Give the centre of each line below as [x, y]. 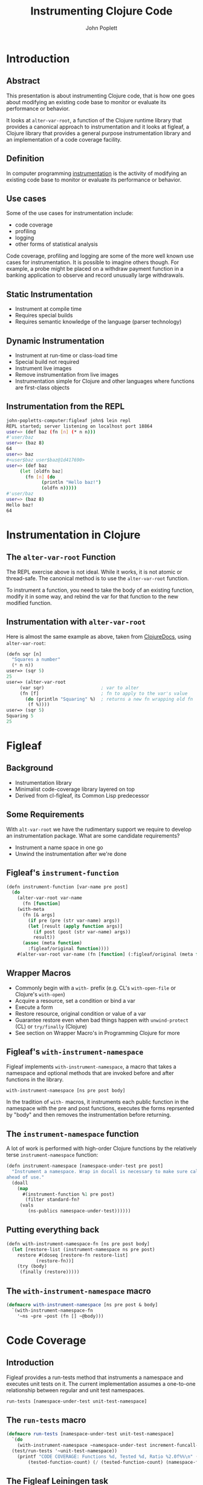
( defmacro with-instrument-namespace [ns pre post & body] [82, 1305]
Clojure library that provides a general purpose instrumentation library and [99, 133]
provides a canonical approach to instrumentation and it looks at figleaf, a [98, 127]
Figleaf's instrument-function [63, 873]
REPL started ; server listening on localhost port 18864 [79, 426]
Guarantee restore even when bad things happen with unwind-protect [102, 1020]
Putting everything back [53, 1230]
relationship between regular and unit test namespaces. [76, 1390]
